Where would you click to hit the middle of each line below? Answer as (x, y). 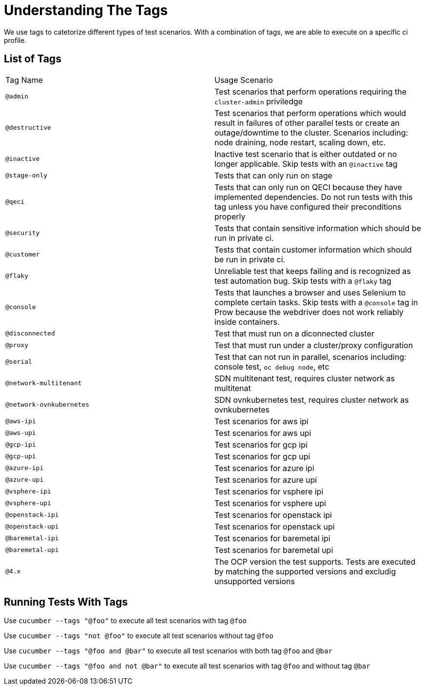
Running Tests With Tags (66, 602)
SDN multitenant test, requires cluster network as (305, 378)
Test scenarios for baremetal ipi (272, 538)
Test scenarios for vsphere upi (270, 503)
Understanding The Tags (86, 10)
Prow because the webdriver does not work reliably (309, 312)
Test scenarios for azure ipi (264, 468)
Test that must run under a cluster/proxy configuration (314, 345)
